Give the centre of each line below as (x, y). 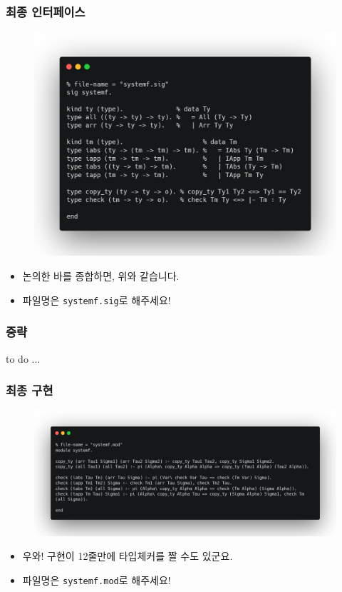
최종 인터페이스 (46, 11)
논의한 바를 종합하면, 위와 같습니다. (101, 276)
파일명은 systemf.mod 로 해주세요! (97, 580)
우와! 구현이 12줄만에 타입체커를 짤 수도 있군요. (128, 556)
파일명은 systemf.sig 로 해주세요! (97, 300)
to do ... (23, 358)
